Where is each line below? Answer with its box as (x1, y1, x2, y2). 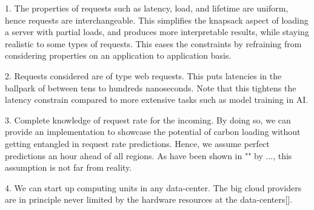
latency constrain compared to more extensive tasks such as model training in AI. (5, 93, 309, 106)
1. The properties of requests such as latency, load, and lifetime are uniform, (5, 2, 289, 14)
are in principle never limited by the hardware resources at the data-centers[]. (5, 193, 293, 206)
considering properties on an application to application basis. (5, 49, 232, 62)
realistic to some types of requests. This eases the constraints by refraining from (5, 37, 302, 50)
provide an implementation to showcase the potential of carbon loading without (5, 125, 301, 138)
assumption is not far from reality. (5, 161, 132, 174)
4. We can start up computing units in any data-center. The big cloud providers (5, 181, 302, 194)
